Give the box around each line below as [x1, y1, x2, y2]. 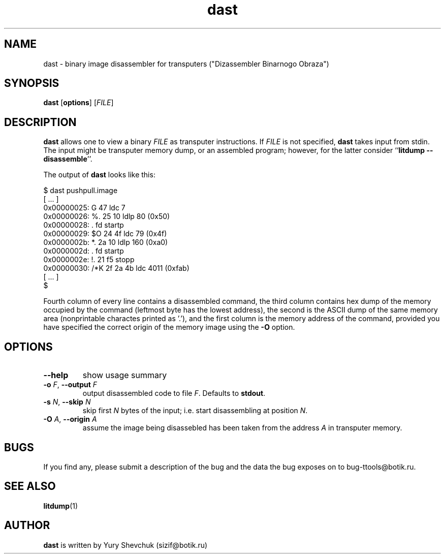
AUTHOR [4, 519, 50, 532]
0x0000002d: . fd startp [43, 246, 124, 256]
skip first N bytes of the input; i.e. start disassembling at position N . [82, 406, 308, 415]
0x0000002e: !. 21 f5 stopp [43, 255, 135, 264]
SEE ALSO [4, 480, 56, 493]
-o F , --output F [43, 380, 98, 389]
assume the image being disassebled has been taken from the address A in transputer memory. [82, 423, 402, 432]
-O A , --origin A [43, 415, 97, 424]
